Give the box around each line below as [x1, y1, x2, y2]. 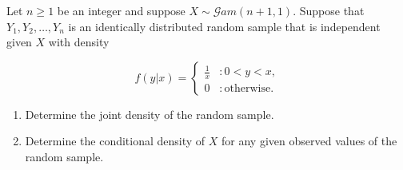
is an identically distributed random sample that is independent [68, 18, 381, 34]
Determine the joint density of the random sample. [25, 105, 274, 122]
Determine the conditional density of [25, 132, 205, 149]
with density [48, 34, 110, 50]
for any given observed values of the [221, 132, 397, 149]
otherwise [224, 82, 271, 94]
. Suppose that [293, 2, 365, 18]
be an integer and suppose [57, 2, 186, 18]
